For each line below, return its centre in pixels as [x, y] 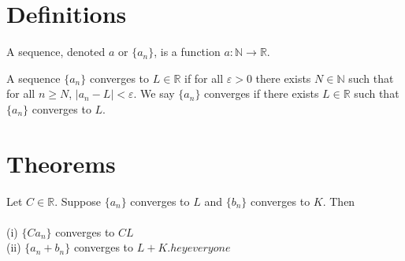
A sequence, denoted [56, 52]
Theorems [61, 163]
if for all [204, 78]
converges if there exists [262, 93]
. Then [339, 201]
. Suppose [78, 201]
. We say [154, 93]
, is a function [187, 52]
